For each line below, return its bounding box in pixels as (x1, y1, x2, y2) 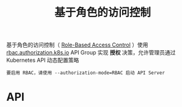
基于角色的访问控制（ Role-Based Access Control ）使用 (6, 41, 148, 49)
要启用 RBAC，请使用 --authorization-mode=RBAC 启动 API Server (6, 70, 165, 76)
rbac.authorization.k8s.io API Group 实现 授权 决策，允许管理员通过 (6, 49, 176, 56)
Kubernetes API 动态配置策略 (6, 56, 79, 64)
